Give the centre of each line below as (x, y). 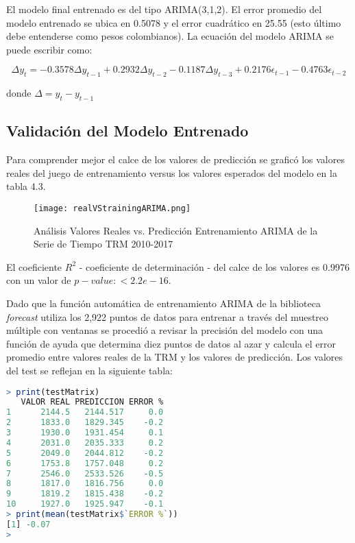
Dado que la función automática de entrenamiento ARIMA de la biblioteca (163, 303)
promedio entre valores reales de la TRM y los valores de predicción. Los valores (175, 357)
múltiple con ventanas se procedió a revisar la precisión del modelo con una (165, 330)
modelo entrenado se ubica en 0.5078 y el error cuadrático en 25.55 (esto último (174, 22)
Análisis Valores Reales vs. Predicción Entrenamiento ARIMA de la (176, 230)
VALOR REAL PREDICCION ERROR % (92, 402)
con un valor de (39, 280)
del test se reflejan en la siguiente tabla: (89, 370)
